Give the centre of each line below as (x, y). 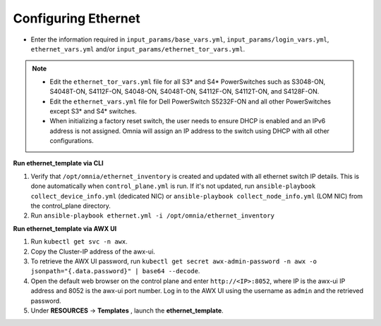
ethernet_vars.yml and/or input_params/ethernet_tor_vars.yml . (138, 49)
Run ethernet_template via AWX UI (65, 228)
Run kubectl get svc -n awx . (79, 242)
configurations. (72, 141)
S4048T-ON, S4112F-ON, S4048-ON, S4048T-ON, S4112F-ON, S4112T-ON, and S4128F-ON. (185, 92)
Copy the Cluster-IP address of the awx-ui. (93, 251)
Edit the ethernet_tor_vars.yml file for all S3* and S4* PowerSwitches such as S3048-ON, (188, 82)
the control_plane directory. (71, 206)
